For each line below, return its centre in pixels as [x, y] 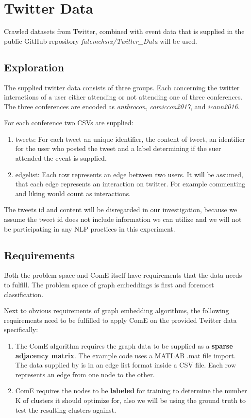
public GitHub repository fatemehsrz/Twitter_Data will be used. [101, 41]
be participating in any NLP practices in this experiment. [90, 228]
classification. [24, 294]
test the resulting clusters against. [66, 410]
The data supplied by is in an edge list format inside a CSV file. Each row [125, 365]
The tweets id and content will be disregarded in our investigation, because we [121, 209]
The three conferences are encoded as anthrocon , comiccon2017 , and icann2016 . [122, 106]
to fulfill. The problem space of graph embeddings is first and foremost [109, 285]
